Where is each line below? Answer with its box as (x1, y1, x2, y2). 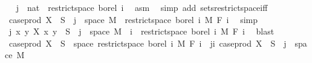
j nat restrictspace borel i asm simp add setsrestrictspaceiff (16, 1, 268, 13)
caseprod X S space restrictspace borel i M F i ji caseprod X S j (8, 36, 287, 49)
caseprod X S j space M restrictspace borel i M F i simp (8, 13, 258, 25)
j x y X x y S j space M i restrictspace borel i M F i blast (8, 25, 275, 38)
